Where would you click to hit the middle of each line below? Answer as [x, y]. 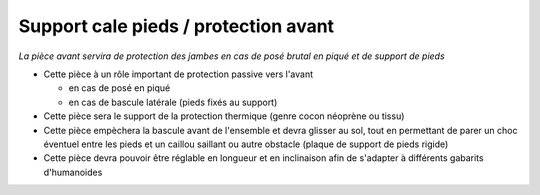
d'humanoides [73, 172]
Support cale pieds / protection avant [176, 26]
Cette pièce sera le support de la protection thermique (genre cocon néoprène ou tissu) [224, 116]
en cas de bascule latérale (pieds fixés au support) [173, 102]
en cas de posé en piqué [119, 88]
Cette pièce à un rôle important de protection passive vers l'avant [178, 74]
